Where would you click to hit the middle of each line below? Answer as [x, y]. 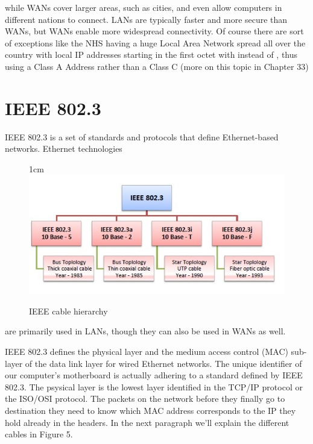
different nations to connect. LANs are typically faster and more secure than [146, 19]
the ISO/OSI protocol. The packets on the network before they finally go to [145, 399]
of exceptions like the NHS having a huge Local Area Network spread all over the [155, 42]
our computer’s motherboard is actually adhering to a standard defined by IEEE [154, 375]
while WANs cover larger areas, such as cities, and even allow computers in [144, 7]
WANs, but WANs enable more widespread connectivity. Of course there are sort [154, 31]
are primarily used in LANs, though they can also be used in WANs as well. [145, 331]
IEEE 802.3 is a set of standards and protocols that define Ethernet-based [142, 136]
